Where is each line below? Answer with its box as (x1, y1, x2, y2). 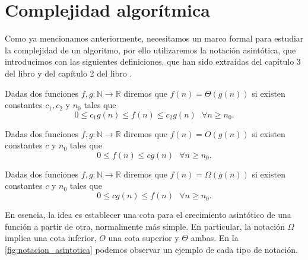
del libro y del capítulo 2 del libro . (5, 66, 132, 79)
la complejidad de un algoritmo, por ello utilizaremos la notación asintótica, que (5, 43, 296, 56)
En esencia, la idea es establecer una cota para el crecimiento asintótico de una (5, 208, 291, 221)
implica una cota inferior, (5, 232, 97, 244)
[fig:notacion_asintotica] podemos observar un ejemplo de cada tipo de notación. (5, 243, 298, 255)
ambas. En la (190, 232, 239, 244)
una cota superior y (108, 232, 179, 244)
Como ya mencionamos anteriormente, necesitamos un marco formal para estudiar (5, 32, 304, 45)
